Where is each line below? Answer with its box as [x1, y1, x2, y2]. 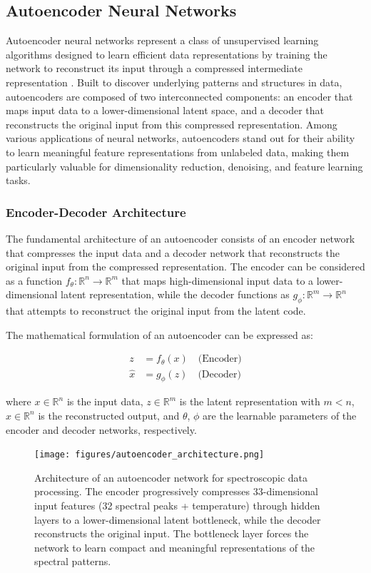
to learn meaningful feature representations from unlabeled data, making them [6, 144, 350, 159]
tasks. [6, 173, 31, 188]
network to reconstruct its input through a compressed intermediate [6, 61, 303, 76]
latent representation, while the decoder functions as [61, 287, 290, 302]
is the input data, [66, 394, 143, 409]
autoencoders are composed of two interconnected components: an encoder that [6, 88, 353, 103]
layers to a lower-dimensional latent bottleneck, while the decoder [34, 512, 321, 527]
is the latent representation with [179, 394, 320, 409]
